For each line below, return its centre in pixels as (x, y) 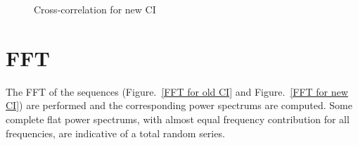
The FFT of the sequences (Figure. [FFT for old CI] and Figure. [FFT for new (177, 91)
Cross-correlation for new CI (95, 9)
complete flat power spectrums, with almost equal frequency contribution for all (178, 119)
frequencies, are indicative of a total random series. (115, 133)
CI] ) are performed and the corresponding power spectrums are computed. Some (179, 105)
